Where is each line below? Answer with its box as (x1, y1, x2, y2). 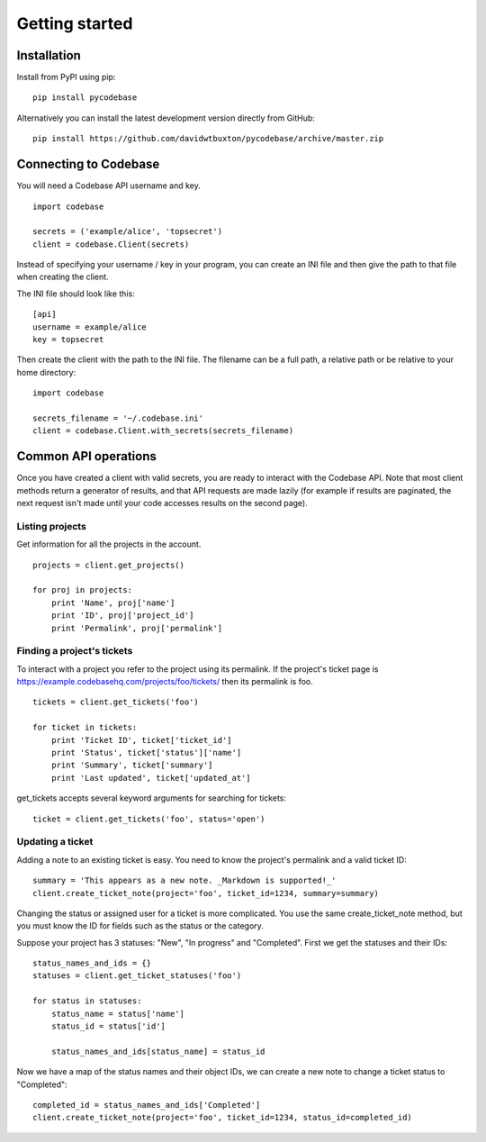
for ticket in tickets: (32, 722, 138, 733)
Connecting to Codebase (16, 157, 160, 172)
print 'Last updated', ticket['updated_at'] (50, 773, 251, 783)
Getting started (16, 14, 133, 33)
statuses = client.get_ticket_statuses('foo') (32, 971, 242, 981)
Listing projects (16, 520, 87, 532)
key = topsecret (32, 334, 104, 345)
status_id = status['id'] (50, 1021, 166, 1031)
